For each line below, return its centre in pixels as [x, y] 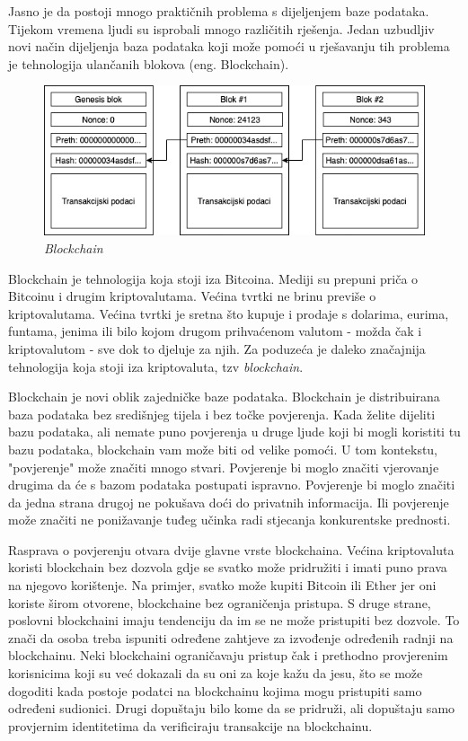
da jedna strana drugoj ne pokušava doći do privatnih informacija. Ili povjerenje [229, 502]
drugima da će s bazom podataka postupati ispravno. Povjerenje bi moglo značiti [232, 485]
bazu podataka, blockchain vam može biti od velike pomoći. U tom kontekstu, [223, 449]
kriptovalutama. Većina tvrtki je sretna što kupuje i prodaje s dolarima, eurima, [229, 313]
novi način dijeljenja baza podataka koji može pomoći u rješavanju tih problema [229, 46]
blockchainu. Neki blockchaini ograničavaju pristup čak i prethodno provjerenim [228, 655]
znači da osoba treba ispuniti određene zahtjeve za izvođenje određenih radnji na [231, 637]
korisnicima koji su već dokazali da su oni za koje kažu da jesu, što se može [216, 673]
